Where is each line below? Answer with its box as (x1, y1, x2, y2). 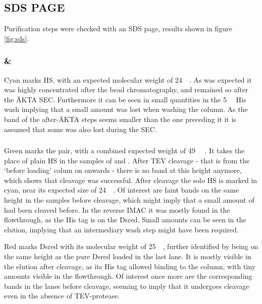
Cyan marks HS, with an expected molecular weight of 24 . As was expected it (4, 74, 252, 85)
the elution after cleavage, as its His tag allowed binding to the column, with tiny (4, 261, 256, 271)
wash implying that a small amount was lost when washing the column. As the (4, 104, 248, 114)
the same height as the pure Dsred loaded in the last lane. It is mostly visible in (4, 251, 251, 262)
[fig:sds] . (4, 33, 29, 43)
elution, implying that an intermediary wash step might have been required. (4, 224, 239, 234)
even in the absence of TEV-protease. (4, 290, 120, 301)
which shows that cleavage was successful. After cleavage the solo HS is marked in (4, 174, 257, 185)
